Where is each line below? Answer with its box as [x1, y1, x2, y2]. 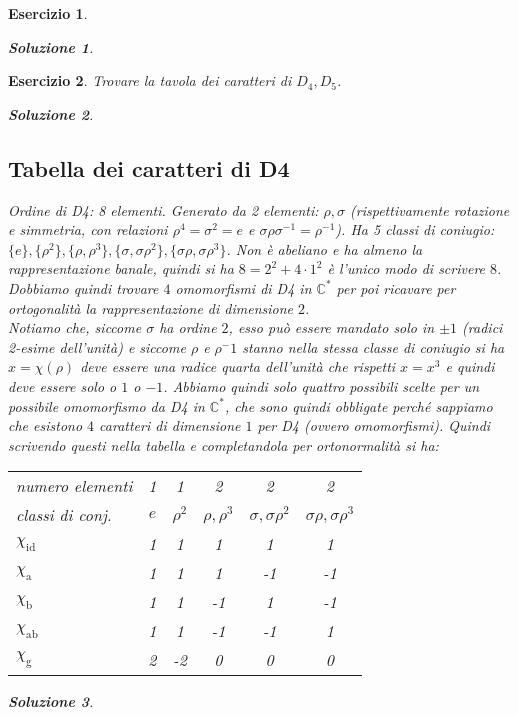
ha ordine [159, 317, 217, 338]
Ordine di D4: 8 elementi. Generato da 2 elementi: [8, 199, 319, 220]
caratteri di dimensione [99, 415, 241, 436]
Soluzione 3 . [8, 691, 94, 712]
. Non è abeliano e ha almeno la [226, 238, 423, 259]
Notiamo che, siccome [8, 317, 142, 338]
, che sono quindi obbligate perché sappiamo [224, 395, 493, 416]
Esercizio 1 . [8, 3, 88, 23]
